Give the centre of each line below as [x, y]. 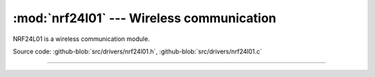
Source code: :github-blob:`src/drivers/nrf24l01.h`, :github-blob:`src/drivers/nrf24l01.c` [137, 51]
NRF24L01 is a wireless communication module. [81, 39]
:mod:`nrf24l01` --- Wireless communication [145, 18]
